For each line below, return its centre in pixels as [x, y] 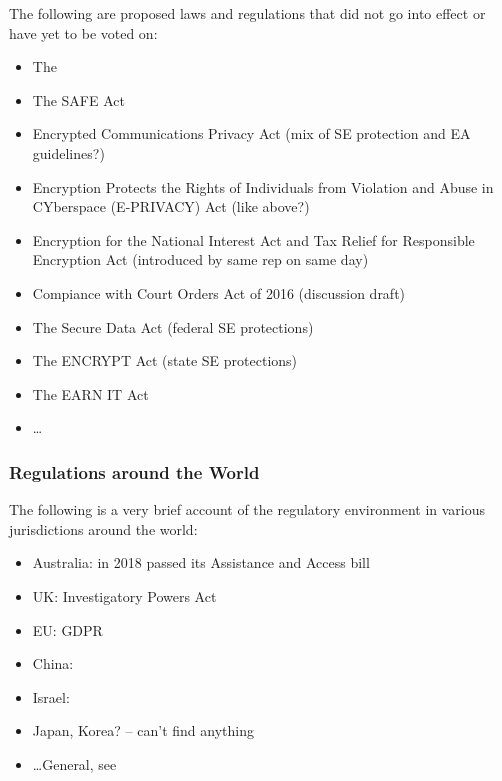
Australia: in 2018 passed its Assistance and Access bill [201, 562]
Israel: [51, 696]
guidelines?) [68, 152]
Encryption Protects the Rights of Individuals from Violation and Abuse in [263, 186]
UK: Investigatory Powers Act [124, 595]
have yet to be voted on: [83, 32]
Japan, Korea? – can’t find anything [143, 730]
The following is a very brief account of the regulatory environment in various [247, 509]
